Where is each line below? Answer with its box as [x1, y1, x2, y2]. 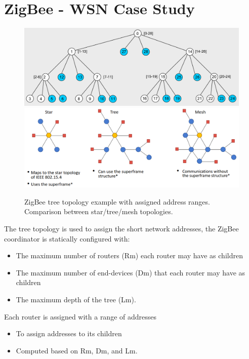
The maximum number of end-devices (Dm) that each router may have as [16, 267, 245, 277]
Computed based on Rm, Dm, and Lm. [16, 345, 138, 355]
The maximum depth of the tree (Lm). [16, 294, 136, 304]
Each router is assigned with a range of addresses [4, 311, 157, 322]
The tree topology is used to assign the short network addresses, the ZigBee [4, 223, 239, 234]
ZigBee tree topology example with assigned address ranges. [24, 196, 210, 207]
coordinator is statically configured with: [4, 233, 130, 244]
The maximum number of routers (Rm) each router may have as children [16, 250, 243, 261]
